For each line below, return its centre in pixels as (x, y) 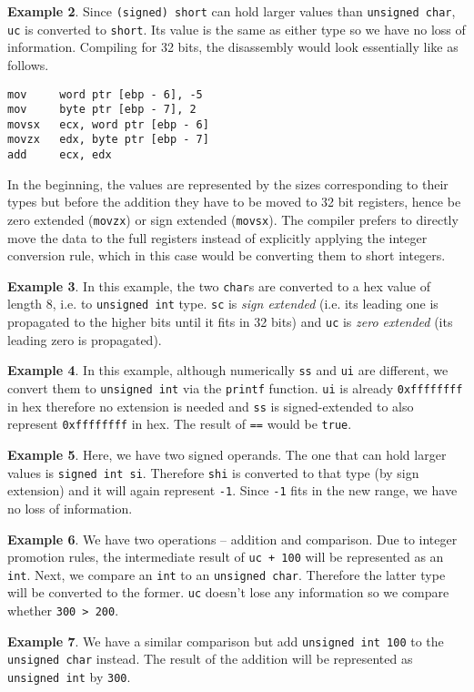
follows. (28, 64)
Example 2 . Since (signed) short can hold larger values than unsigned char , (232, 11)
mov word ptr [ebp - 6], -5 (105, 94)
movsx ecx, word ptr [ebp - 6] (108, 124)
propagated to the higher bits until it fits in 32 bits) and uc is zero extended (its (230, 322)
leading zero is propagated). (85, 339)
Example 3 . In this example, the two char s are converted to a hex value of (219, 285)
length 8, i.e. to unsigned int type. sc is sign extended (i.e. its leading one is (223, 304)
